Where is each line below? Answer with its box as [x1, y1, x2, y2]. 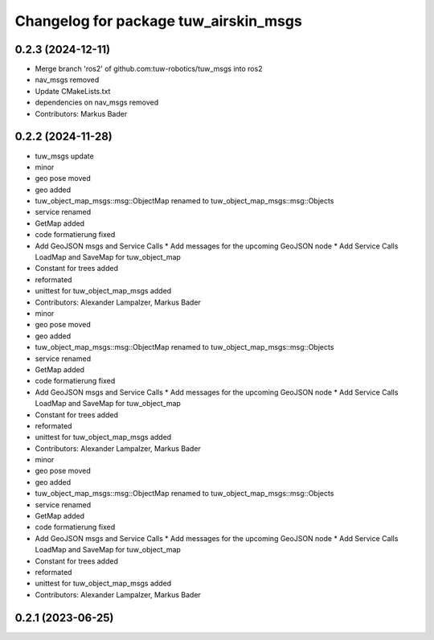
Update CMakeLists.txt [35, 86, 111, 96]
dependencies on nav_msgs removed [35, 97, 159, 108]
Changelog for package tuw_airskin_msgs [14, 12, 303, 30]
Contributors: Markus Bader [35, 109, 128, 118]
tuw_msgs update [35, 151, 94, 161]
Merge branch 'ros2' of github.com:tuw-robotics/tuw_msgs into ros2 [35, 64, 263, 74]
